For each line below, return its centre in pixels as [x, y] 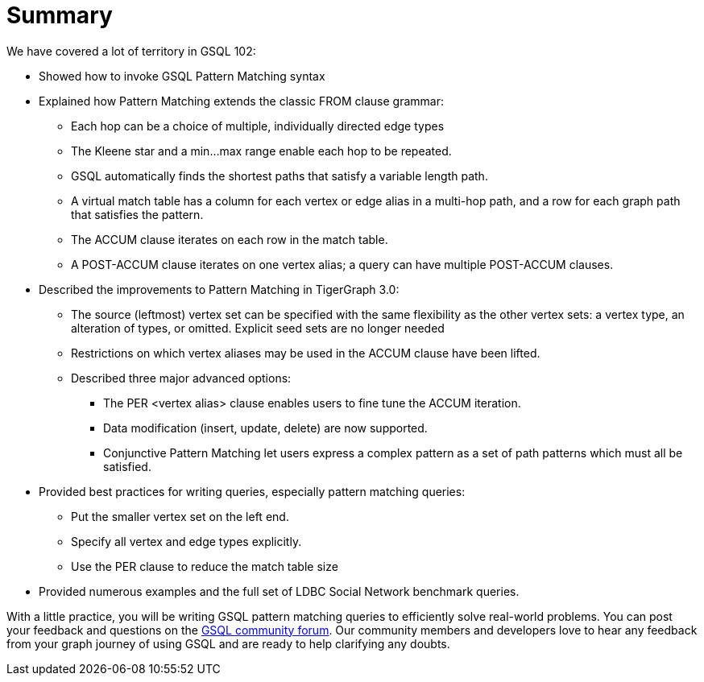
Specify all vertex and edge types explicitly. [186, 541]
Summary [60, 15]
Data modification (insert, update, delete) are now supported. [265, 428]
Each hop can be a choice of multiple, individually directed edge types [258, 126]
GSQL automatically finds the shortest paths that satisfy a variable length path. [280, 176]
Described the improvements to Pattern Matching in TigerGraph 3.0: [219, 289]
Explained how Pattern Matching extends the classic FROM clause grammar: [241, 101]
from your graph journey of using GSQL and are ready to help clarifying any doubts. [228, 643]
